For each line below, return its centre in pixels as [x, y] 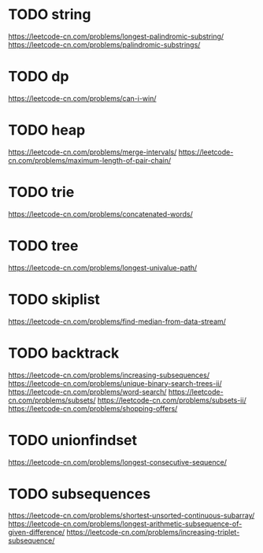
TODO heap [47, 130]
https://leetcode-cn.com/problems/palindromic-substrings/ [104, 44]
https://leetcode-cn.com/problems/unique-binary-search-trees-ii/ [115, 383]
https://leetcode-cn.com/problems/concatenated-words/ [100, 213]
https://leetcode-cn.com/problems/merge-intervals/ [93, 152]
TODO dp [39, 77]
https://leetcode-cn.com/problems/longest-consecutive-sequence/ [117, 462]
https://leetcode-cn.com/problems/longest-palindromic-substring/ [116, 36]
